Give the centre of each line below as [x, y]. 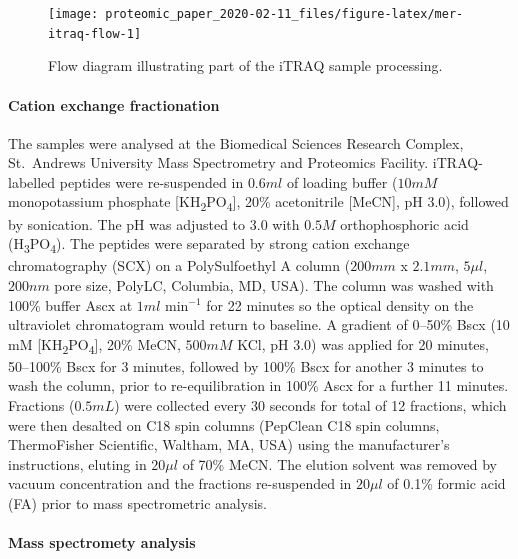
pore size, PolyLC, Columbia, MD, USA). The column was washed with [274, 284]
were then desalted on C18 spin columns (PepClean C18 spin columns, [224, 424]
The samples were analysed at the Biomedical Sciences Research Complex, [236, 142]
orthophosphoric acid [404, 223]
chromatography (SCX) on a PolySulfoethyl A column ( [179, 265]
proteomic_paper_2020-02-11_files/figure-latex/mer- [284, 14]
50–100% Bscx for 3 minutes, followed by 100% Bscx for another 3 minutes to [246, 365]
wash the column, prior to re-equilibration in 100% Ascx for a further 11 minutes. [258, 385]
